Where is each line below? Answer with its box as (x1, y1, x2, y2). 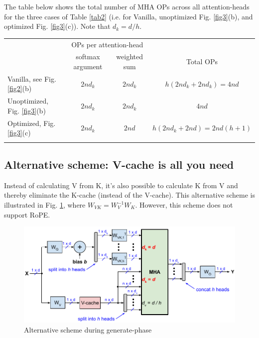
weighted (116, 51, 143, 62)
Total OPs (186, 56, 218, 67)
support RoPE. (4, 209, 50, 220)
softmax (76, 51, 100, 62)
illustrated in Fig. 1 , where (4, 200, 86, 210)
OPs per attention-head (71, 39, 143, 49)
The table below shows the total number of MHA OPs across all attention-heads (4, 1, 250, 11)
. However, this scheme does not (135, 200, 233, 210)
